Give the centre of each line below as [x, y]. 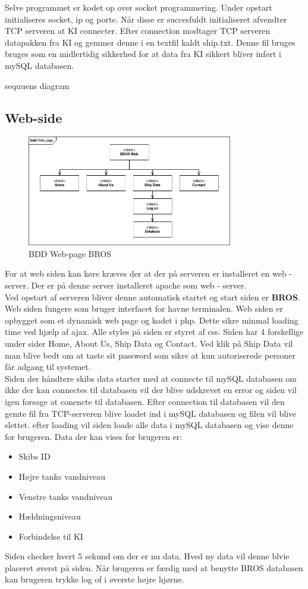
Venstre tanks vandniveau [66, 496]
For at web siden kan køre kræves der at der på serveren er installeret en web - [149, 273]
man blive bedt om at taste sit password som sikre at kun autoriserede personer [150, 355]
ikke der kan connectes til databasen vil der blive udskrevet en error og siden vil [151, 390]
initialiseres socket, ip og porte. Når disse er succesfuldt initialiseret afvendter [146, 19]
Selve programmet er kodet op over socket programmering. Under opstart [139, 7]
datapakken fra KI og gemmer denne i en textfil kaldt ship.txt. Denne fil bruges [150, 42]
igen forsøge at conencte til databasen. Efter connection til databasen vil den [145, 401]
